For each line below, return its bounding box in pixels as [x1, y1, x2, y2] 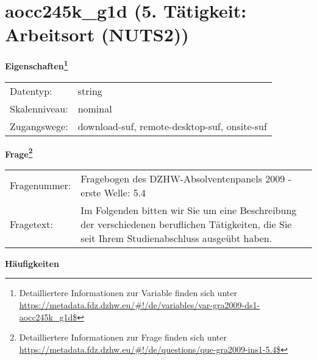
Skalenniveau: [10, 101, 68, 116]
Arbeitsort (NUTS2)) [5, 22, 189, 47]
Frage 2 [5, 145, 33, 160]
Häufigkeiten [5, 257, 59, 269]
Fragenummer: [10, 178, 71, 193]
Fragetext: [10, 216, 53, 231]
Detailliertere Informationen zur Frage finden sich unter [19, 331, 227, 344]
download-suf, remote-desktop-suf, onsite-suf [77, 119, 267, 133]
